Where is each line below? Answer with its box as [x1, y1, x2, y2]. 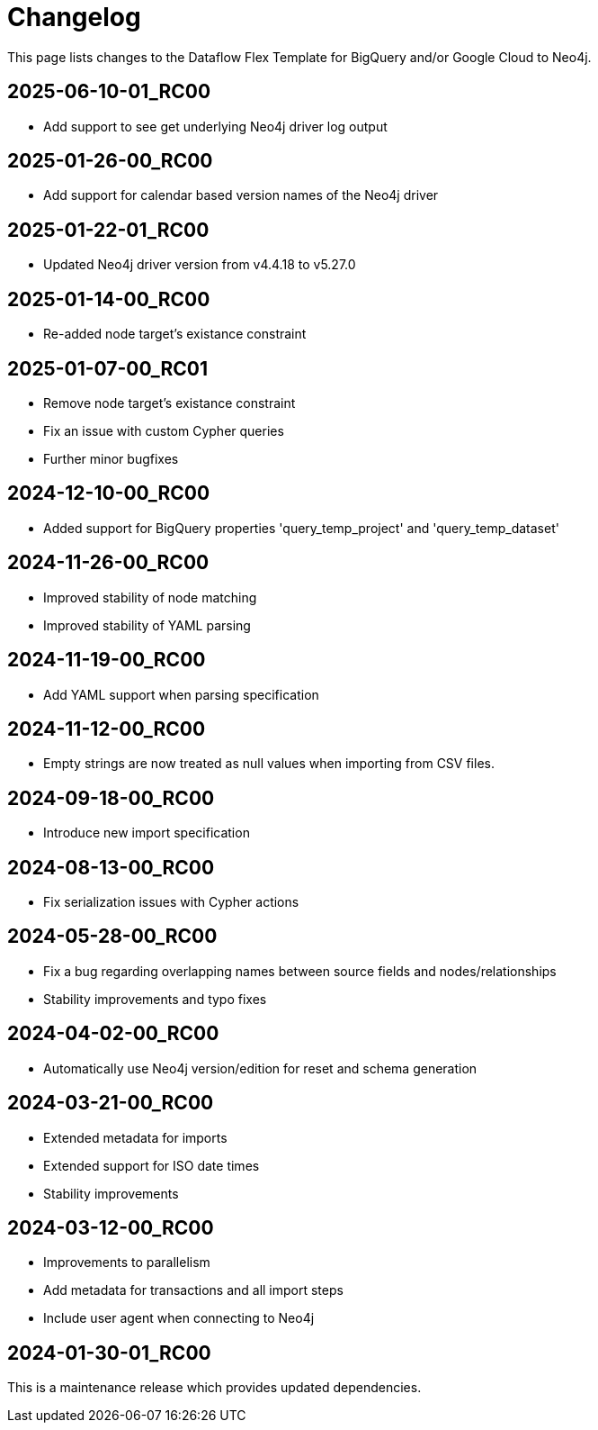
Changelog [7, 2, 141, 32]
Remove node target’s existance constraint [43, 394, 296, 411]
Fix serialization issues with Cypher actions [43, 894, 299, 910]
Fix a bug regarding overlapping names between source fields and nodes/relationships [43, 963, 557, 979]
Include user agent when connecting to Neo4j [43, 1310, 315, 1326]
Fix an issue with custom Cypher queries [43, 422, 284, 439]
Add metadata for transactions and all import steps [43, 1282, 344, 1299]
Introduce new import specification [43, 825, 250, 841]
